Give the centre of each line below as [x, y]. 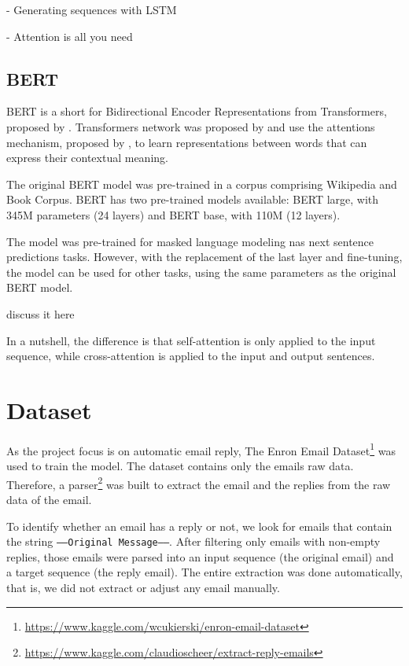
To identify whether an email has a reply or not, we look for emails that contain [199, 526]
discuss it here [41, 313]
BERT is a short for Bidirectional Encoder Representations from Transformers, [197, 111]
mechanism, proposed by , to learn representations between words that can [187, 142]
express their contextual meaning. [87, 158]
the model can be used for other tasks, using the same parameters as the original [201, 272]
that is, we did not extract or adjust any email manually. [143, 587]
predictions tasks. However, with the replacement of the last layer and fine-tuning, [204, 257]
